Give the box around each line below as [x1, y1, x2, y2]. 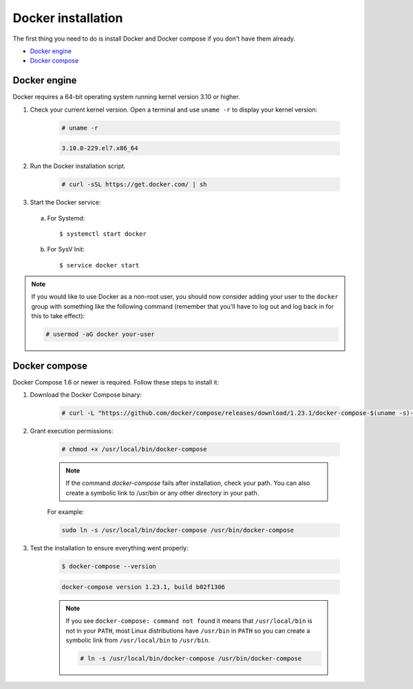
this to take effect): [31, 312, 85, 320]
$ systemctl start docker [59, 229, 147, 238]
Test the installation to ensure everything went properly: [30, 544, 189, 553]
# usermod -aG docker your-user [45, 331, 155, 338]
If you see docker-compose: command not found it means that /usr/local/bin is [65, 617, 313, 625]
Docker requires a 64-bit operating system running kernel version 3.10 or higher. [12, 93, 240, 101]
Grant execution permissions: [30, 427, 114, 435]
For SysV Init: [47, 245, 85, 254]
